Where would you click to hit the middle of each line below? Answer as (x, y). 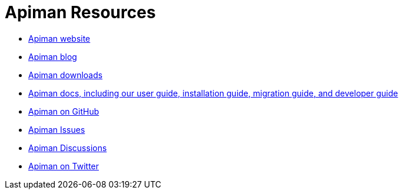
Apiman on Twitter (64, 166)
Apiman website (59, 38)
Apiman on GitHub (64, 111)
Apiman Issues (57, 129)
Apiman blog (53, 56)
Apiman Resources (80, 12)
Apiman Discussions (68, 148)
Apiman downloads (66, 75)
